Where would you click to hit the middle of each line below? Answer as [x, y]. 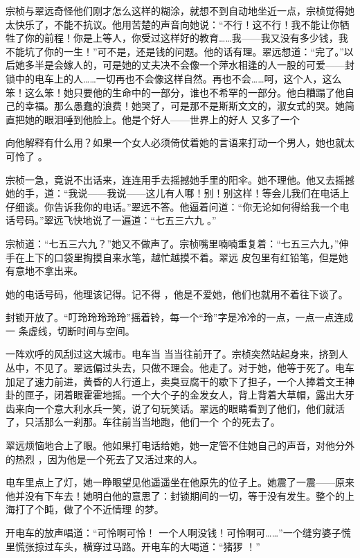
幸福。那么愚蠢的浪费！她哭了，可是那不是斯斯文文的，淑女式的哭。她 [184, 106]
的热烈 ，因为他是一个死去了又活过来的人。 [104, 459]
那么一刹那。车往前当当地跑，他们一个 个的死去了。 [162, 422]
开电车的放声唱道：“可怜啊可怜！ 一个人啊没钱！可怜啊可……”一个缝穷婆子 [173, 532]
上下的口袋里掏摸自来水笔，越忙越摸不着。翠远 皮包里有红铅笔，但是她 [186, 257]
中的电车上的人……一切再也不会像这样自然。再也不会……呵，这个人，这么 [178, 78]
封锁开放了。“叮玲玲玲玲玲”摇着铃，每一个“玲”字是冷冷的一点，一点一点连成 [180, 317]
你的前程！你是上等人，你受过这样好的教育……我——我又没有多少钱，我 [186, 38]
